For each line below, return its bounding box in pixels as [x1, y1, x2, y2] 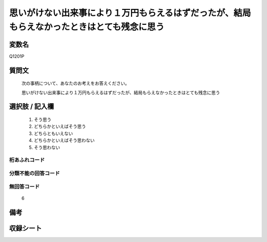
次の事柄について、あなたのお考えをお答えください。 [21, 80, 130, 86]
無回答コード [9, 183, 40, 190]
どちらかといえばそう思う [34, 123, 86, 129]
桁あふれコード [9, 157, 45, 164]
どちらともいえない [34, 130, 73, 136]
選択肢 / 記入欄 [9, 102, 54, 111]
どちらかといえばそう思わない [34, 137, 95, 143]
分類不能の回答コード [9, 170, 60, 177]
